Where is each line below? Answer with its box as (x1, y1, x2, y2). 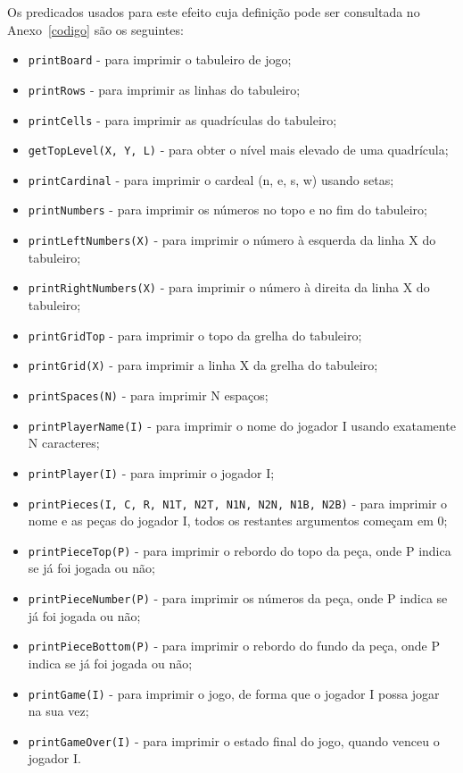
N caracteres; (28, 433, 100, 452)
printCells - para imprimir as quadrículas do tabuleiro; (28, 110, 337, 129)
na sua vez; (28, 702, 89, 720)
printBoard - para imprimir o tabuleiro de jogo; (28, 50, 292, 69)
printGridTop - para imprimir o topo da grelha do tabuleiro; (28, 325, 362, 344)
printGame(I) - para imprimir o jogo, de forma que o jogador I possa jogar (28, 684, 440, 702)
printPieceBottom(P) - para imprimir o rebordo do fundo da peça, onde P (28, 636, 440, 655)
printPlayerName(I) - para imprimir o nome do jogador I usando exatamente (28, 416, 456, 434)
